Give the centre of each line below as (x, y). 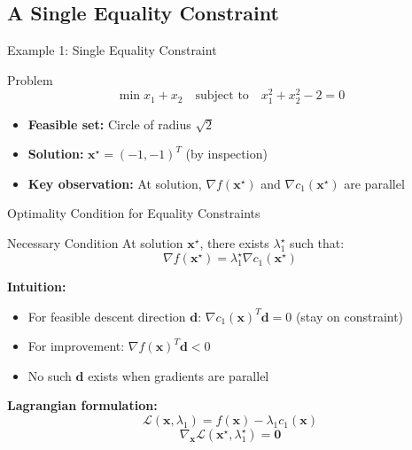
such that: (317, 243)
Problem (30, 79)
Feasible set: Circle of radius (109, 124)
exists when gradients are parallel (179, 375)
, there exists (234, 243)
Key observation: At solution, (115, 183)
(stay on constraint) (350, 316)
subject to (222, 96)
